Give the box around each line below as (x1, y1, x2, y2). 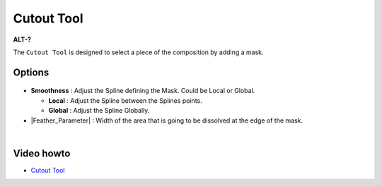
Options (13, 66, 50, 78)
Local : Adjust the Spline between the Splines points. (48, 96, 202, 105)
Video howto (13, 147, 71, 159)
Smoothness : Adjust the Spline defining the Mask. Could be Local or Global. (30, 87, 255, 95)
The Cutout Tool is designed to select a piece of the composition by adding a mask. (13, 48, 265, 56)
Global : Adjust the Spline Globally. (48, 106, 150, 115)
